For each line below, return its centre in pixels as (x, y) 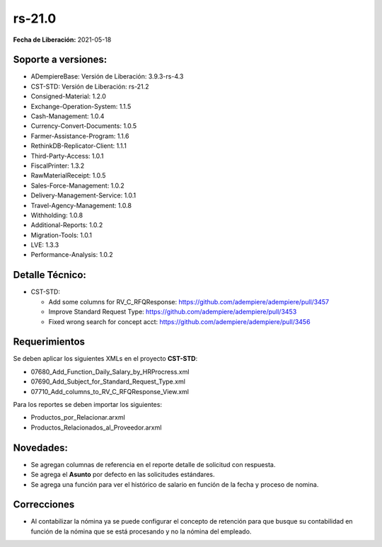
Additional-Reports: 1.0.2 (67, 225)
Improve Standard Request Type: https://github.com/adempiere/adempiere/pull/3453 (173, 312)
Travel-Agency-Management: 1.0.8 (81, 205)
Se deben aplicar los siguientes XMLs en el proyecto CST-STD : (105, 359)
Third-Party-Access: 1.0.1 (67, 156)
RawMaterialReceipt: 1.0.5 (68, 175)
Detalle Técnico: (50, 275)
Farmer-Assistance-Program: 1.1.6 (80, 136)
